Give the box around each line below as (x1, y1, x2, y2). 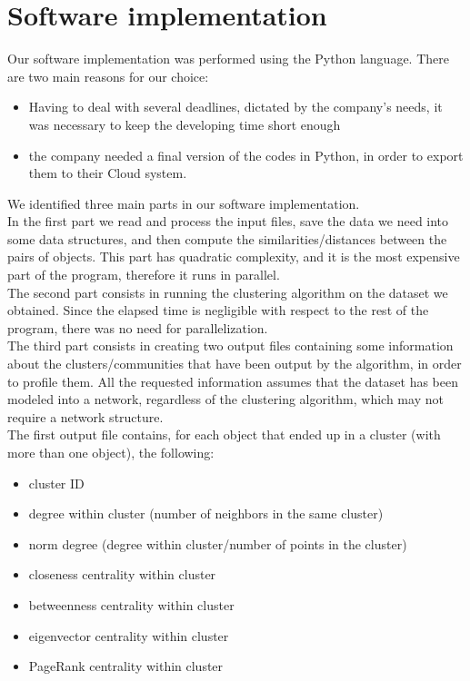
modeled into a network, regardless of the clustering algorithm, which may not (7, 390, 444, 409)
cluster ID (28, 473, 85, 492)
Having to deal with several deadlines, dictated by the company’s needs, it (28, 97, 443, 116)
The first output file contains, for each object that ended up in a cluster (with (7, 425, 441, 444)
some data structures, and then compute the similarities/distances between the (7, 229, 447, 248)
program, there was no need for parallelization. (7, 318, 268, 337)
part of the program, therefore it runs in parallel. (7, 265, 280, 284)
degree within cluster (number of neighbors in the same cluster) (28, 504, 384, 523)
